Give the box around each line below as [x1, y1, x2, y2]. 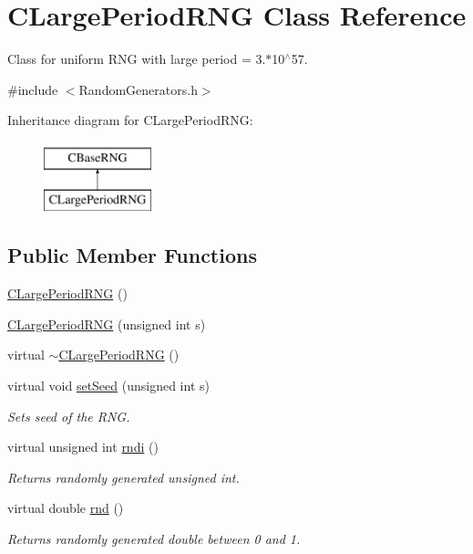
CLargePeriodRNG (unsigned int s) [7, 314, 206, 333]
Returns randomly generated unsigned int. [7, 467, 240, 486]
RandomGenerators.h [78, 79, 198, 99]
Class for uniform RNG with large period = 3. [7, 49, 266, 68]
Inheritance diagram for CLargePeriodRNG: [7, 110, 253, 130]
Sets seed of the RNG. [7, 406, 130, 425]
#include [7, 79, 58, 99]
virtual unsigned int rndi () [7, 437, 159, 456]
